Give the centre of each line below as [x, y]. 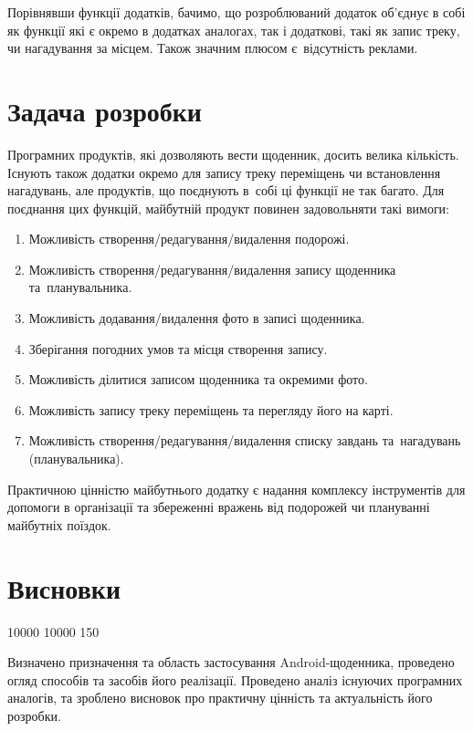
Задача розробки [105, 110]
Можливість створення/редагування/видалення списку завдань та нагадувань [245, 440]
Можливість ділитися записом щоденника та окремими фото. [198, 379]
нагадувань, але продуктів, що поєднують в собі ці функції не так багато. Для [226, 190]
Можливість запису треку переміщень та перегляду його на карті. [211, 409]
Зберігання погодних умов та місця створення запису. [178, 348]
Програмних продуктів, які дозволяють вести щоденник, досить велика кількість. [233, 154]
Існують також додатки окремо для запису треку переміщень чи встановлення [224, 172]
